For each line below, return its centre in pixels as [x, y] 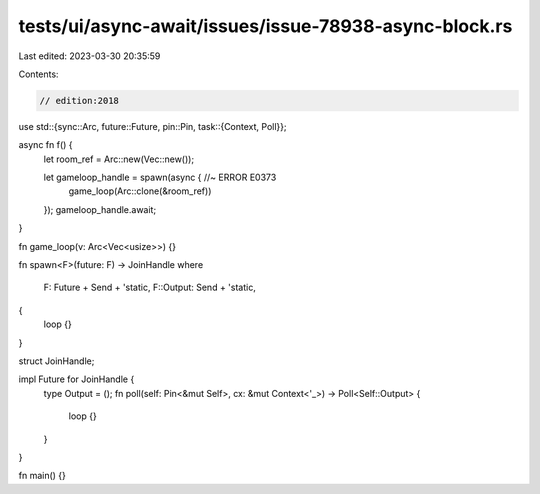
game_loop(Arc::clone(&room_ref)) [140, 191]
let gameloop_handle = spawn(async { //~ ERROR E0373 [160, 177]
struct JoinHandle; [56, 361]
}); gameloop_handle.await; [100, 209]
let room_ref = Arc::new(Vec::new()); [119, 159]
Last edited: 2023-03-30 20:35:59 [89, 56]
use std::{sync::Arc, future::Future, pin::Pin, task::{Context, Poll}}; [152, 126]
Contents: [38, 74]
